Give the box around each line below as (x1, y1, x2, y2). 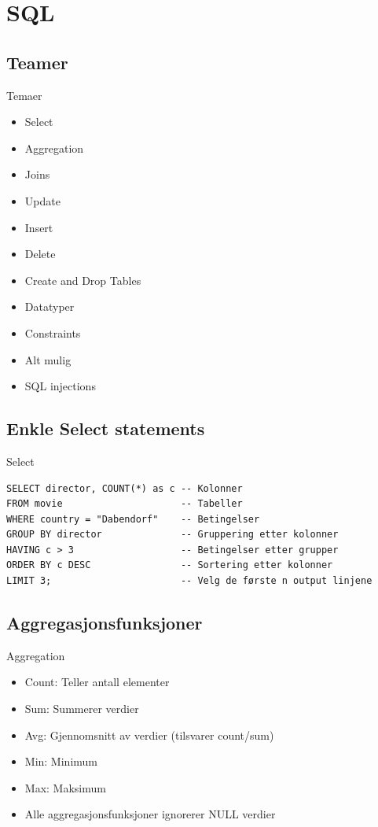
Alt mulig (24, 351, 72, 367)
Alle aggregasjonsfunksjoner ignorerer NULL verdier (24, 806, 276, 822)
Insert (24, 219, 53, 235)
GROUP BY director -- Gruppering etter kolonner (6, 529, 339, 541)
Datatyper (24, 298, 75, 315)
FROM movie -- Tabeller (6, 498, 243, 510)
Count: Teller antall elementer (24, 674, 170, 690)
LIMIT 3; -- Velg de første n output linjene (6, 575, 372, 587)
